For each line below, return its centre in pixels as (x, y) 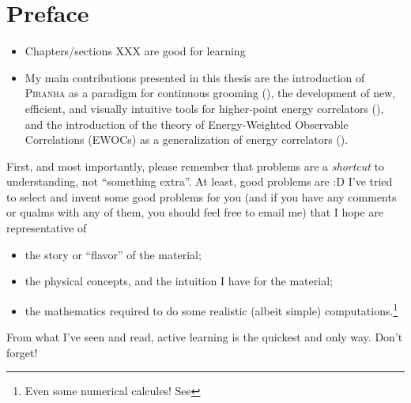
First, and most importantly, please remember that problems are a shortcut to (196, 166)
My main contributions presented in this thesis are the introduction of (195, 77)
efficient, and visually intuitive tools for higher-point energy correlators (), (204, 108)
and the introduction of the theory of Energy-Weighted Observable (187, 124)
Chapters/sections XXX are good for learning (135, 51)
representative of (47, 228)
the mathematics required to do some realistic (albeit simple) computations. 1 (211, 309)
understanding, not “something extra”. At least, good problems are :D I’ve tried (200, 181)
